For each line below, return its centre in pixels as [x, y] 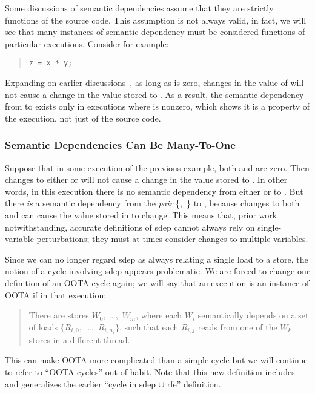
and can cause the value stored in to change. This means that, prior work [141, 215]
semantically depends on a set [253, 315]
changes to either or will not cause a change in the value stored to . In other [146, 179]
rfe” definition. [194, 383]
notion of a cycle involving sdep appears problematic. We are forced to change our [157, 271]
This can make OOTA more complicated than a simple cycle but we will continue [156, 360]
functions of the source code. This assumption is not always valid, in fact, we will [156, 20]
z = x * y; [51, 63]
